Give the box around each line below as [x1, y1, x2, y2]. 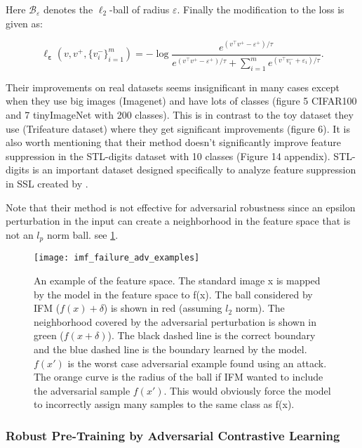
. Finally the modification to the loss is [177, 2, 344, 16]
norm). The [235, 301, 285, 315]
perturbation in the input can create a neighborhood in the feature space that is [6, 213, 351, 228]
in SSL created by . [6, 176, 88, 191]
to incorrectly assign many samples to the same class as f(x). [34, 397, 295, 411]
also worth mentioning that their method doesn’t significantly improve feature [6, 135, 341, 150]
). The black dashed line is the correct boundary [107, 328, 316, 343]
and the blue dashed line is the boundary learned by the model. [34, 341, 307, 356]
